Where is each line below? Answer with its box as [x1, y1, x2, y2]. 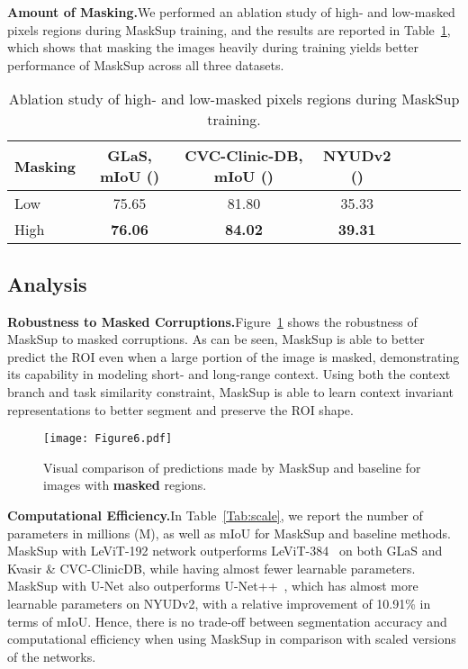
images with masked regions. [43, 475, 207, 494]
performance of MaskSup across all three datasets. [7, 55, 284, 74]
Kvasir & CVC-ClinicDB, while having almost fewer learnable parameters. [7, 558, 416, 577]
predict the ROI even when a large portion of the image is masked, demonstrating [7, 347, 460, 366]
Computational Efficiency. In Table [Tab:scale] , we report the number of [7, 505, 423, 524]
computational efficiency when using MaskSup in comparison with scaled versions [7, 629, 456, 648]
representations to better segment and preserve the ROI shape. [7, 400, 354, 419]
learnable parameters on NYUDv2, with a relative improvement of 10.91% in [7, 593, 431, 612]
